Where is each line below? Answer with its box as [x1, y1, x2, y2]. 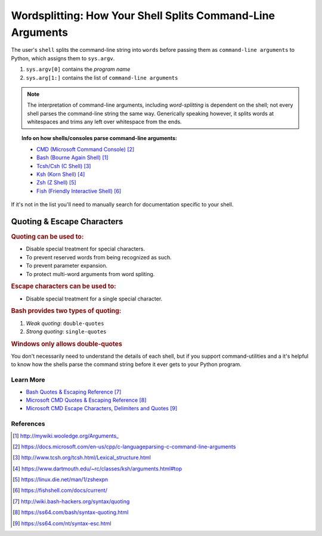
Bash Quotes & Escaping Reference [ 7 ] [26, 388, 122, 395]
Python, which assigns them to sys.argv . [11, 54, 115, 62]
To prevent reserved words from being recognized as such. [26, 253, 172, 261]
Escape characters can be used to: [11, 282, 116, 290]
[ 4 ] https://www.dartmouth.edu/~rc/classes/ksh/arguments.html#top [13, 465, 182, 472]
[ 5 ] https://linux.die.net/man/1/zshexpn [13, 476, 109, 483]
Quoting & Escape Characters [11, 216, 123, 227]
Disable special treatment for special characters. [26, 245, 145, 253]
